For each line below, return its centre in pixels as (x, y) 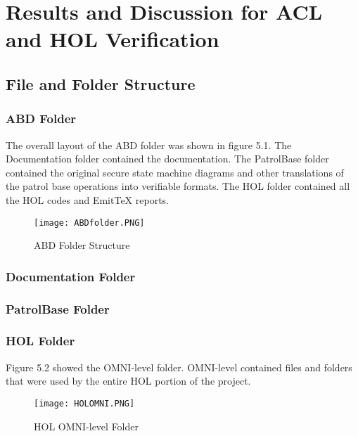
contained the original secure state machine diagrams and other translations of (175, 172)
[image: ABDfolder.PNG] (89, 223)
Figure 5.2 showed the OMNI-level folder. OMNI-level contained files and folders (179, 367)
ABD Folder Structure (82, 245)
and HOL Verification (113, 39)
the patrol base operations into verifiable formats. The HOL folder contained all (178, 186)
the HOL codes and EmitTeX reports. (88, 199)
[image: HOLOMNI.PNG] (84, 403)
